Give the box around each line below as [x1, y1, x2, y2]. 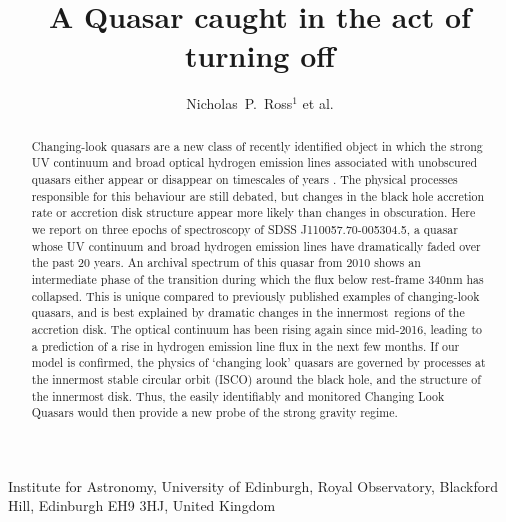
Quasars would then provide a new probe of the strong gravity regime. [31, 404, 398, 421]
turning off [184, 35, 336, 76]
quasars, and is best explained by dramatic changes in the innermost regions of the [31, 304, 465, 321]
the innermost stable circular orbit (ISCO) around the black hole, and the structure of [31, 370, 481, 387]
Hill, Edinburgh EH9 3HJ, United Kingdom [8, 495, 276, 516]
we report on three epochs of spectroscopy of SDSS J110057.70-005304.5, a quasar [31, 220, 458, 237]
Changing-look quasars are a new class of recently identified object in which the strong [31, 137, 483, 154]
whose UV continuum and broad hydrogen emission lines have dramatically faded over [31, 237, 481, 254]
